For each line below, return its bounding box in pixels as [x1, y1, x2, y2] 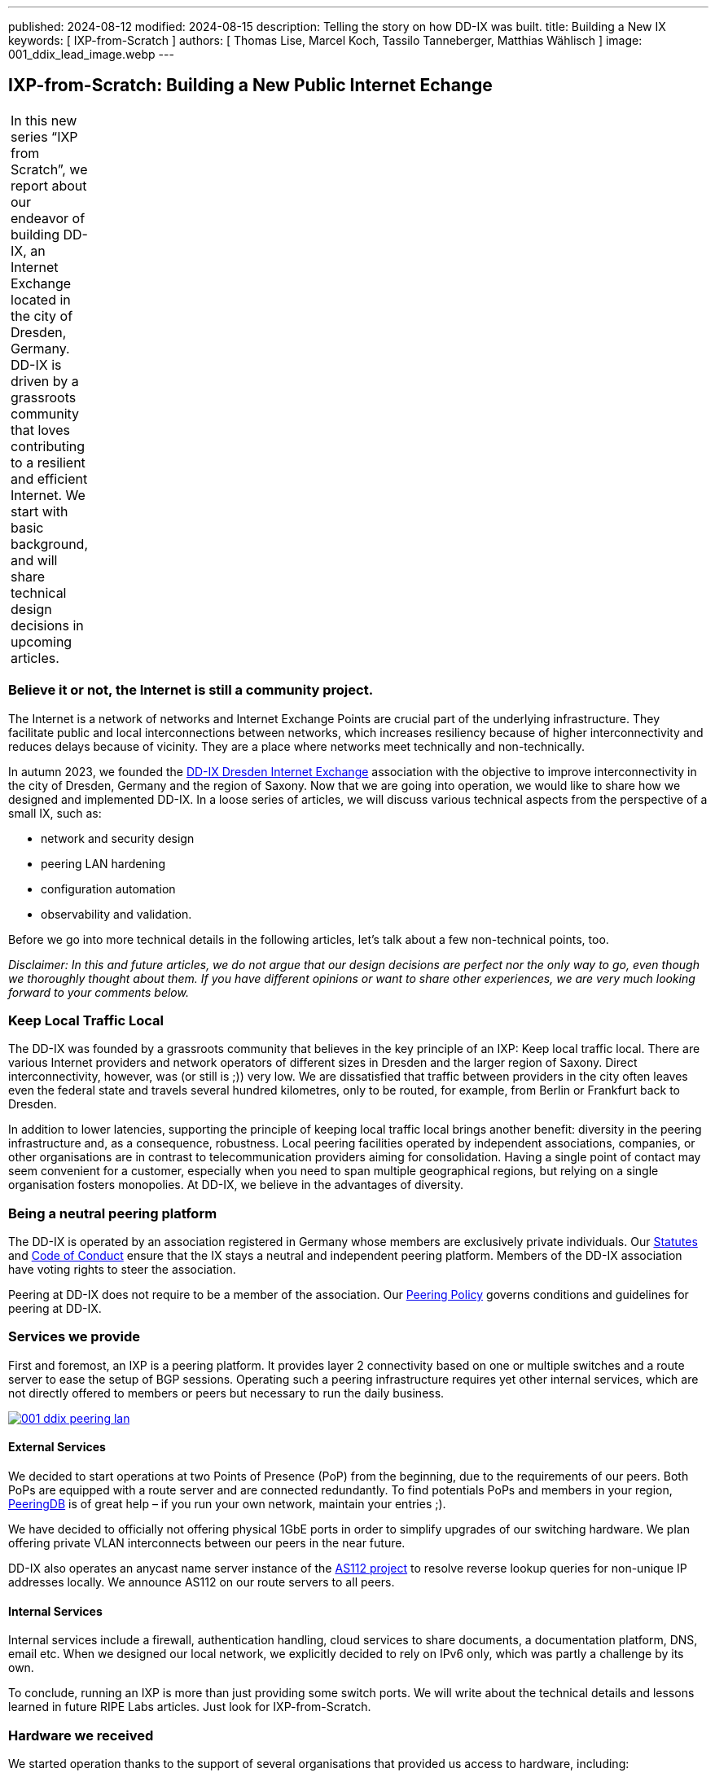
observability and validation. [41, 906, 192, 921]
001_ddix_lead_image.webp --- [8, 47, 174, 61]
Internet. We [11, 486, 86, 503]
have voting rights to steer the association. [8, 1262, 236, 1277]
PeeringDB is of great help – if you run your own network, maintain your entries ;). [8, 1497, 446, 1512]
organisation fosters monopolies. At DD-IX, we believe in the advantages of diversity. [8, 1178, 463, 1192]
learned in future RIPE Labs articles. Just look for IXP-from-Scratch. [8, 1700, 371, 1714]
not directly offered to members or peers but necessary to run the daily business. [8, 1385, 445, 1400]
